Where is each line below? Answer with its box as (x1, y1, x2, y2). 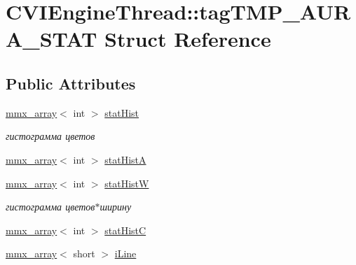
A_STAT (6, 24, 97, 53)
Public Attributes (6, 72, 136, 94)
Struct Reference (104, 24, 271, 53)
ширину (100, 199, 132, 214)
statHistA (104, 152, 146, 166)
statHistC (104, 222, 146, 237)
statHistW (104, 176, 149, 190)
